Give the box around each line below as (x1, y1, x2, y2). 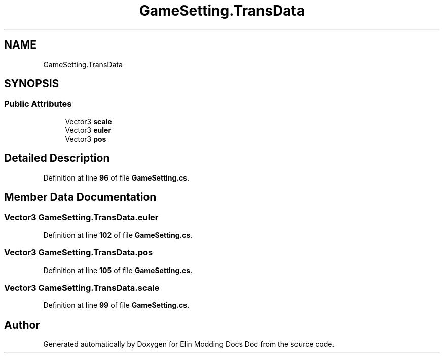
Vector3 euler (65, 125, 112, 135)
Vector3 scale (65, 117, 112, 126)
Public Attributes (4, 99, 72, 109)
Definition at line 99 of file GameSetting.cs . (43, 301, 190, 310)
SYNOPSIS (4, 77, 59, 91)
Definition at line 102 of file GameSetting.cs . (43, 230, 193, 239)
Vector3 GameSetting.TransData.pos (4, 247, 153, 258)
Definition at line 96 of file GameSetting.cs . (43, 173, 190, 182)
